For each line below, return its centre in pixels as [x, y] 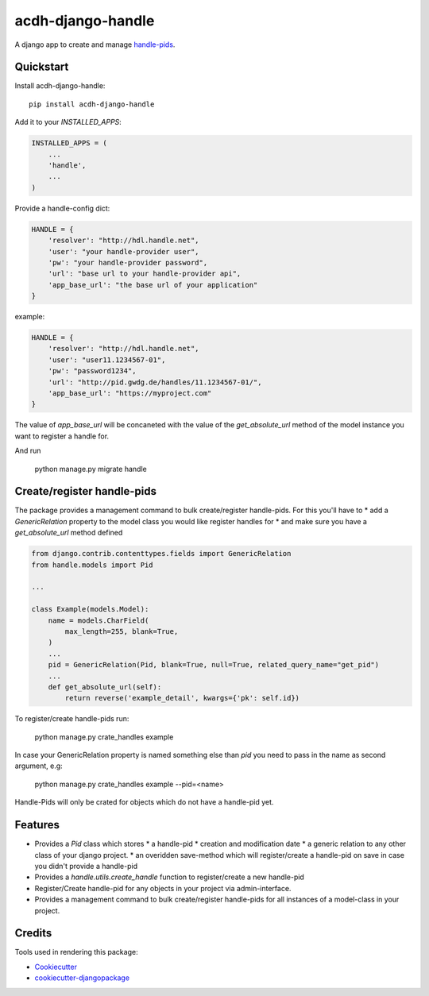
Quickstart [42, 67]
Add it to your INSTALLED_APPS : [68, 122]
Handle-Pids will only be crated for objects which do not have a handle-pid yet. [144, 802]
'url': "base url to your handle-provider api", [145, 274]
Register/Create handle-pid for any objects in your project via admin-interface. [163, 888]
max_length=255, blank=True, [122, 631]
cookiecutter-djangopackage [82, 978]
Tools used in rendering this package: [76, 952]
